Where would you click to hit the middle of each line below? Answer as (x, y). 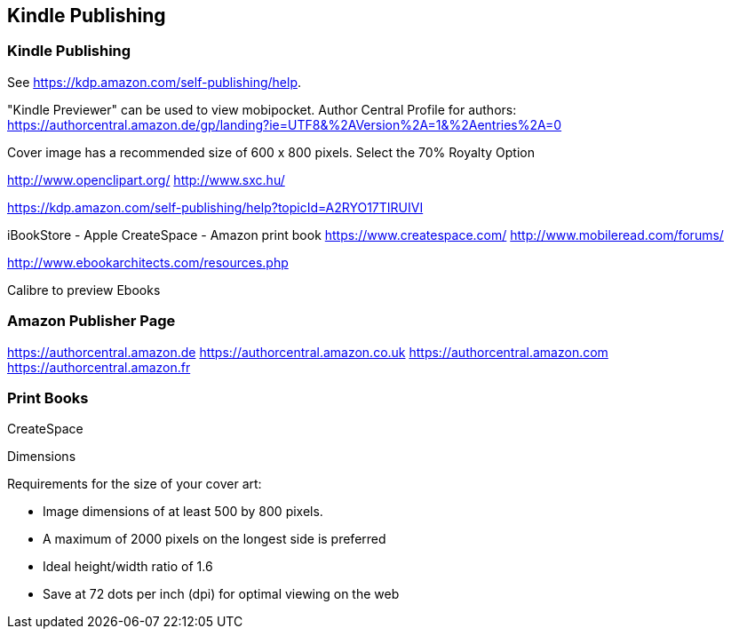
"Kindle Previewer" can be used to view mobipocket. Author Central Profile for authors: (262, 109)
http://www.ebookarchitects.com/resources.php (148, 262)
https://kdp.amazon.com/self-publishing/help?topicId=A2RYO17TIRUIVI (215, 207)
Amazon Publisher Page (91, 321)
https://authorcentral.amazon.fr (99, 367)
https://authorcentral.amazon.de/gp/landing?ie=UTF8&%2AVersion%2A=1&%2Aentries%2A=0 (285, 124)
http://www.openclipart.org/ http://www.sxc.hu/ (146, 179)
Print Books (48, 397)
